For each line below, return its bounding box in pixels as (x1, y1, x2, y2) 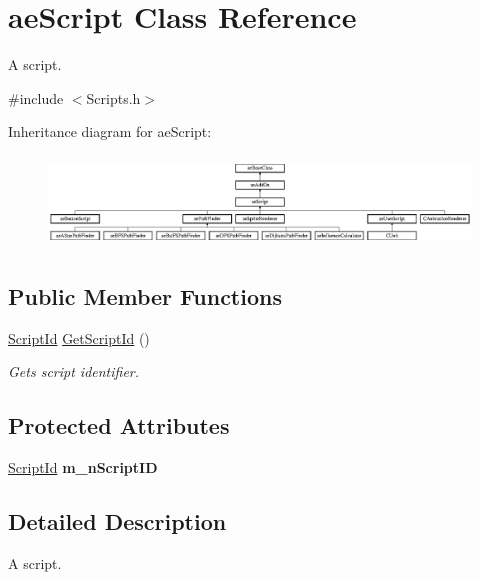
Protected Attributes (8, 410, 230, 441)
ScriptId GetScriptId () (8, 327, 150, 348)
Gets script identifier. (8, 361, 140, 382)
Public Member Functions (8, 280, 282, 311)
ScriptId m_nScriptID (8, 456, 158, 477)
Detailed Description (8, 505, 227, 536)
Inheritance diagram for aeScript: (8, 121, 212, 142)
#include (8, 87, 64, 108)
